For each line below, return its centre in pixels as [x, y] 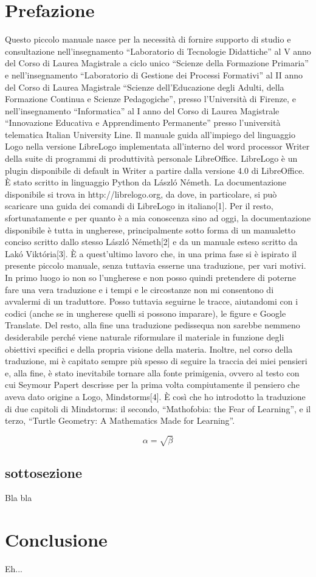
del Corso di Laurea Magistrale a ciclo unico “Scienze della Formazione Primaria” [157, 63]
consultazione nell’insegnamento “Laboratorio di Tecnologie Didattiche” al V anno [158, 51]
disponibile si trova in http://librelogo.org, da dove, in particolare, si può [141, 194]
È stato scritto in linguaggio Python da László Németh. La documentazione [146, 182]
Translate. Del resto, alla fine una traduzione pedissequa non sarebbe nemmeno [153, 325]
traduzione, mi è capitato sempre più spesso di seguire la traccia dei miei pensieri [156, 361]
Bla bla [19, 498]
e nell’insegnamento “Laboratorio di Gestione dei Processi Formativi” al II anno [154, 74]
